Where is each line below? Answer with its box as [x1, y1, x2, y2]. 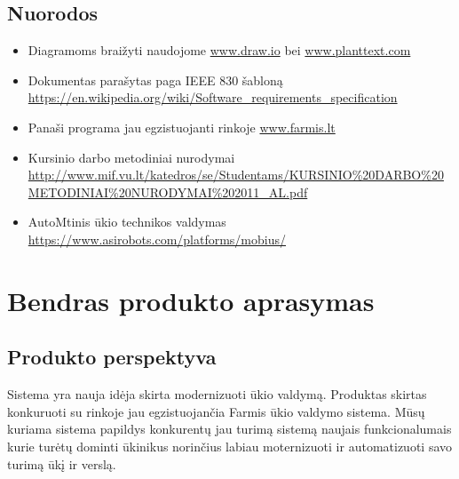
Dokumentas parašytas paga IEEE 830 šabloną [28, 70, 283, 89]
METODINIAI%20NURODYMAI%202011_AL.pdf [28, 182, 308, 201]
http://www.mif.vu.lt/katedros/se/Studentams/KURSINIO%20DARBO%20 [28, 165, 444, 184]
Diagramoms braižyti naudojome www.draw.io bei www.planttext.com [28, 41, 411, 60]
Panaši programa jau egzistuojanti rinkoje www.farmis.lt [28, 117, 336, 136]
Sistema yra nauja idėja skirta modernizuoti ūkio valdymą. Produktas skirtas [7, 385, 427, 403]
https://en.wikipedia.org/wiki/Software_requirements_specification [28, 88, 398, 107]
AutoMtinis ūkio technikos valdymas [28, 212, 226, 231]
